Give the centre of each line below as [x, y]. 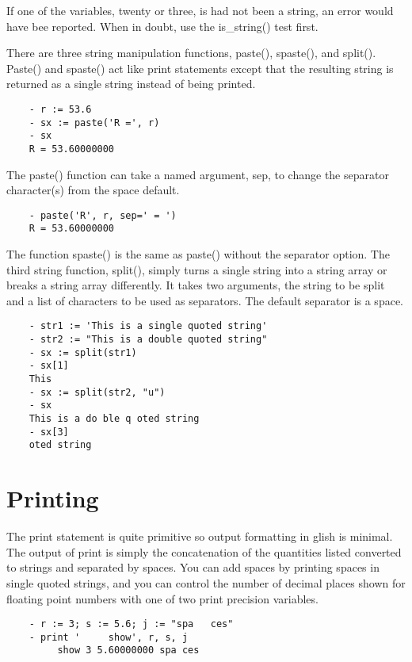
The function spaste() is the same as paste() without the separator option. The [198, 254]
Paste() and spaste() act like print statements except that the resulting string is [200, 68]
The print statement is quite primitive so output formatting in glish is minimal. [200, 536]
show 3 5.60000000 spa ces [128, 651]
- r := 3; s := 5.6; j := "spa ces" [131, 624]
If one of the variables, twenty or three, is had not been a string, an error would [200, 10]
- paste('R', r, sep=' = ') [103, 215]
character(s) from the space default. [93, 190]
